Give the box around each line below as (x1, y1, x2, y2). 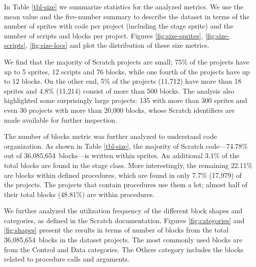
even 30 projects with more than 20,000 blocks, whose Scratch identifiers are (4, 104, 235, 115)
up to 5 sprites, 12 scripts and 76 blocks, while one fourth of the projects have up (4, 66, 250, 76)
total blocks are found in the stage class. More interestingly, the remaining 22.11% (4, 160, 253, 170)
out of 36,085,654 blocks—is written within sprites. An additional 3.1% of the (4, 150, 240, 161)
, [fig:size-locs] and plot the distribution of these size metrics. (25, 40, 210, 50)
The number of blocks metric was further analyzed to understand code (4, 131, 217, 141)
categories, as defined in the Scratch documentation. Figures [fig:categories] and (4, 215, 245, 225)
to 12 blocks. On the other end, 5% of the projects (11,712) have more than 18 (4, 76, 242, 86)
